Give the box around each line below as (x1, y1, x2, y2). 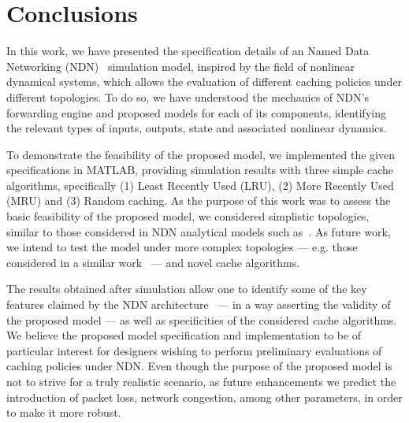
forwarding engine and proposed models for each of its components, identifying (6, 104, 386, 121)
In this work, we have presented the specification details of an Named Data (6, 43, 370, 59)
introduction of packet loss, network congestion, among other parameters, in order (6, 388, 403, 405)
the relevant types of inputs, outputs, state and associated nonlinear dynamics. (6, 120, 387, 136)
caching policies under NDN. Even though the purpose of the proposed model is (6, 358, 392, 374)
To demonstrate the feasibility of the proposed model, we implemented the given (6, 146, 396, 162)
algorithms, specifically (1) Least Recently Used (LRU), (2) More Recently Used (6, 176, 394, 193)
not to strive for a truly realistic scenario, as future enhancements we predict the (6, 373, 396, 389)
